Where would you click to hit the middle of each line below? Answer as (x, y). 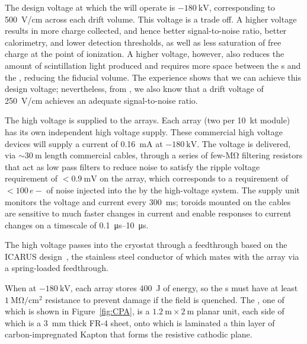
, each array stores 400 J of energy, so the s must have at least (184, 288)
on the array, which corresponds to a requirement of (194, 178)
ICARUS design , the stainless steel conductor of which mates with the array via (152, 256)
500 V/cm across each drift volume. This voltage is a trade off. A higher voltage (151, 19)
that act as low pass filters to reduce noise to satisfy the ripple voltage (132, 166)
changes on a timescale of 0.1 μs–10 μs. (77, 224)
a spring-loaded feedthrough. (57, 268)
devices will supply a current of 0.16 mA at (84, 143)
